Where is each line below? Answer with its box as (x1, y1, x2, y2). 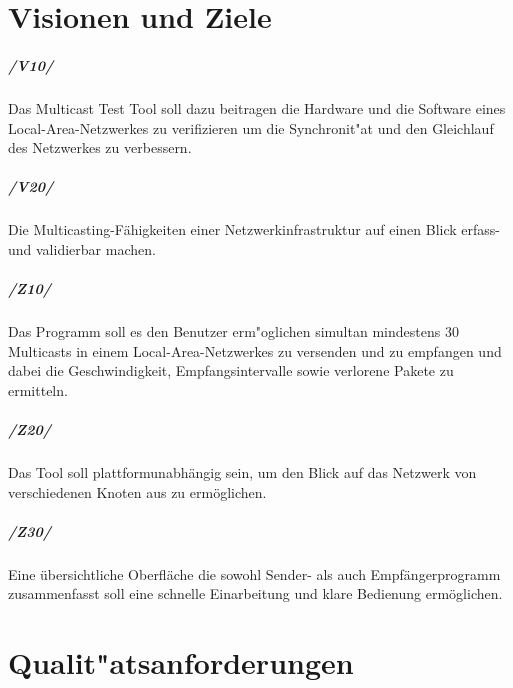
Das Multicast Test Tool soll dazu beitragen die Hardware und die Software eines (8, 97, 506, 118)
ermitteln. (8, 379, 68, 400)
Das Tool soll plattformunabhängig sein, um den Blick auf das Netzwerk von (8, 461, 477, 482)
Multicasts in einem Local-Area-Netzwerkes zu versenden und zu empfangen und (8, 340, 502, 361)
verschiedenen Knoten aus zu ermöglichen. (8, 481, 267, 502)
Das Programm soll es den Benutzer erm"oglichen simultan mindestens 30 (8, 321, 459, 342)
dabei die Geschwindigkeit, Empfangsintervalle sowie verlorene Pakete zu (8, 360, 454, 381)
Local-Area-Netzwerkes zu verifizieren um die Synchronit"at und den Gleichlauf (8, 117, 494, 138)
